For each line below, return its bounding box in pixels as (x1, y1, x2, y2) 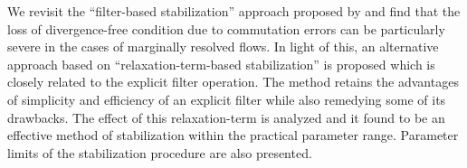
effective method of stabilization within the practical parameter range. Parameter (7, 126, 459, 145)
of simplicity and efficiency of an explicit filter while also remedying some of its (7, 89, 446, 108)
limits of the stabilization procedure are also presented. (7, 143, 312, 162)
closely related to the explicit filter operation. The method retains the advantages (7, 72, 459, 91)
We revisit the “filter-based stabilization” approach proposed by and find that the (7, 2, 461, 20)
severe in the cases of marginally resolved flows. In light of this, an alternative (7, 37, 439, 56)
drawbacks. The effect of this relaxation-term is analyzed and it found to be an (7, 107, 445, 126)
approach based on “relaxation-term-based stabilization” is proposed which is (7, 54, 435, 73)
